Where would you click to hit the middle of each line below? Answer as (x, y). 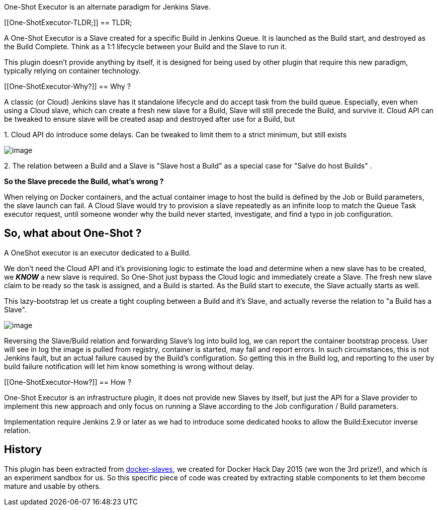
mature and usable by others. (53, 486)
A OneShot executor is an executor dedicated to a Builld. (98, 252)
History (23, 450)
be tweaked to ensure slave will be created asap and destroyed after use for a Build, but (150, 119)
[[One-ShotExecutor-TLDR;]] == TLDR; (68, 22)
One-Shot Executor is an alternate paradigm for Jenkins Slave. (107, 7)
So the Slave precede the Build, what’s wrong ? (84, 181)
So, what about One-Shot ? (73, 233)
